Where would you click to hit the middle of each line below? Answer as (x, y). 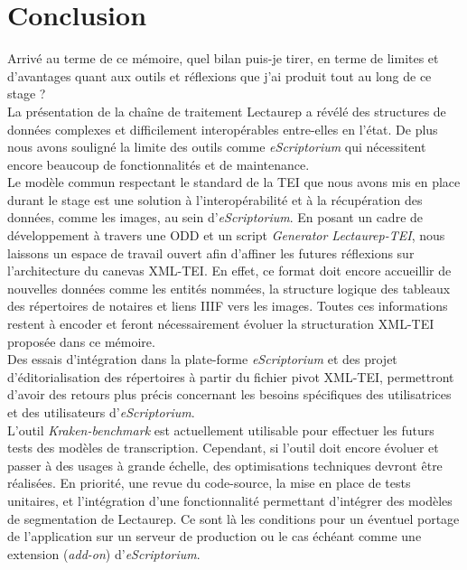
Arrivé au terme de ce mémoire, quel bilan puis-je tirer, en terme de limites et (223, 58)
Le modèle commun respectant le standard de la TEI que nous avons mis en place (234, 182)
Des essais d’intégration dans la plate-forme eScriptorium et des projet (202, 359)
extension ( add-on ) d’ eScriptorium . (104, 553)
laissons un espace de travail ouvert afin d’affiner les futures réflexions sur (211, 252)
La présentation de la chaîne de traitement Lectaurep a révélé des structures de (227, 111)
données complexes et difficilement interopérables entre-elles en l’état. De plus (223, 129)
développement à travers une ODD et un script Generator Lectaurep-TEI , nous (226, 235)
